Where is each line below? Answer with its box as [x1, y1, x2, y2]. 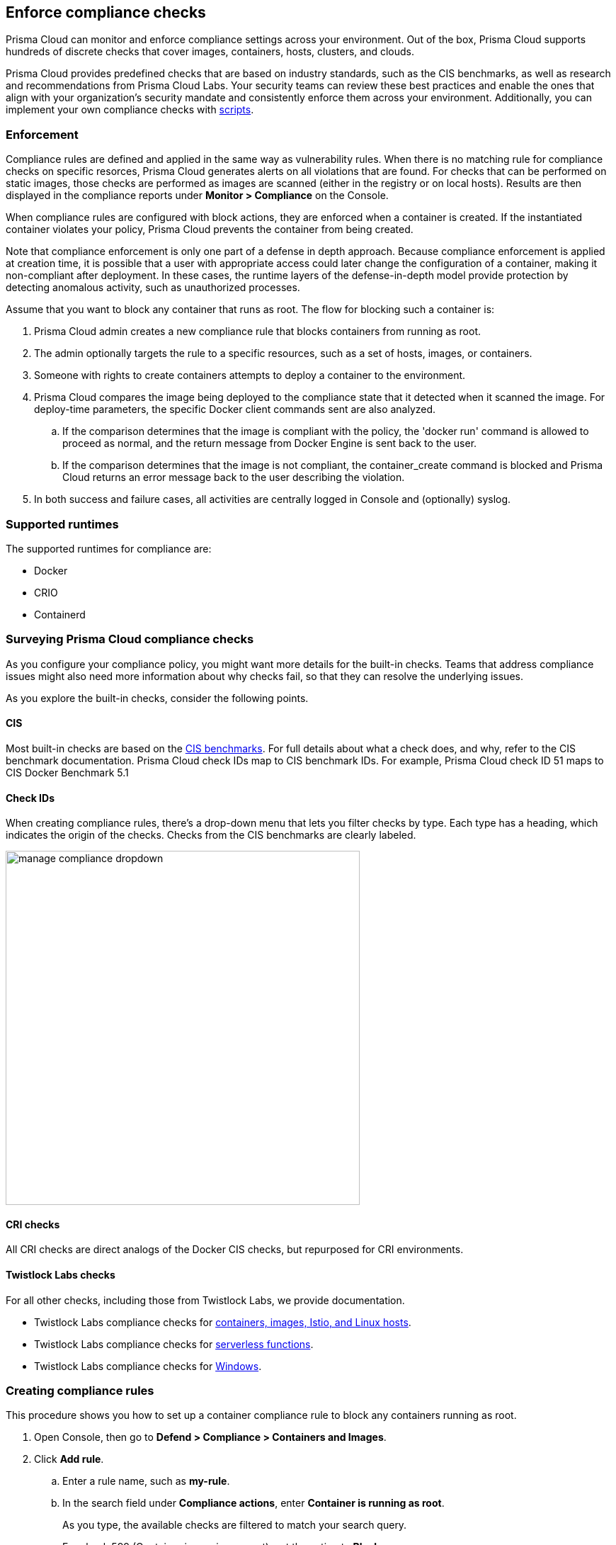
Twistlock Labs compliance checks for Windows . [34, 1359, 262, 1372]
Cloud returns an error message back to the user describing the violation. [62, 471, 405, 484]
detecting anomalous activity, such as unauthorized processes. [6, 281, 300, 294]
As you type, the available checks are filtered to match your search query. [62, 1519, 407, 1532]
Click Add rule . [34, 1453, 104, 1466]
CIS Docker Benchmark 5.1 [6, 766, 129, 779]
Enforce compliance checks [6, 4, 206, 21]
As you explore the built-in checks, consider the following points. [6, 691, 309, 704]
